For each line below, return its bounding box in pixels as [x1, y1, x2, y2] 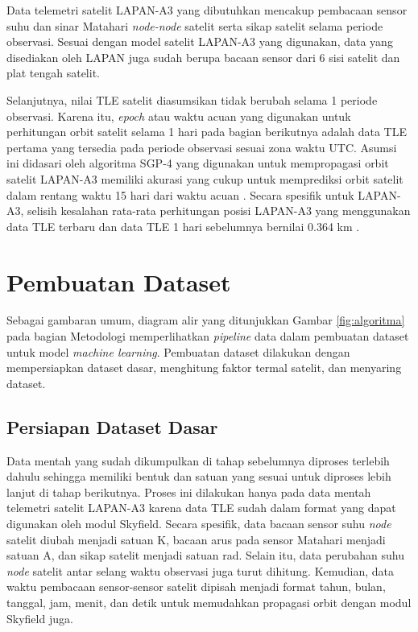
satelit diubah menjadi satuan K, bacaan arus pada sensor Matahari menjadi [6, 531, 386, 547]
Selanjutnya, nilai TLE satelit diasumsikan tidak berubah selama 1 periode [6, 91, 378, 108]
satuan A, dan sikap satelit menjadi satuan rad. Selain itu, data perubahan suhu [6, 547, 405, 564]
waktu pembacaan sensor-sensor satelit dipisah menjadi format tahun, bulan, [6, 578, 386, 595]
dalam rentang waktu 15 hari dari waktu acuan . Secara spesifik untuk [6, 186, 354, 203]
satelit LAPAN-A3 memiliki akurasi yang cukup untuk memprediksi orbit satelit [6, 170, 404, 187]
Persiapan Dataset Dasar [6, 414, 218, 439]
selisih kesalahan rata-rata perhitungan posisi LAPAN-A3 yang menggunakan [27, 202, 411, 219]
